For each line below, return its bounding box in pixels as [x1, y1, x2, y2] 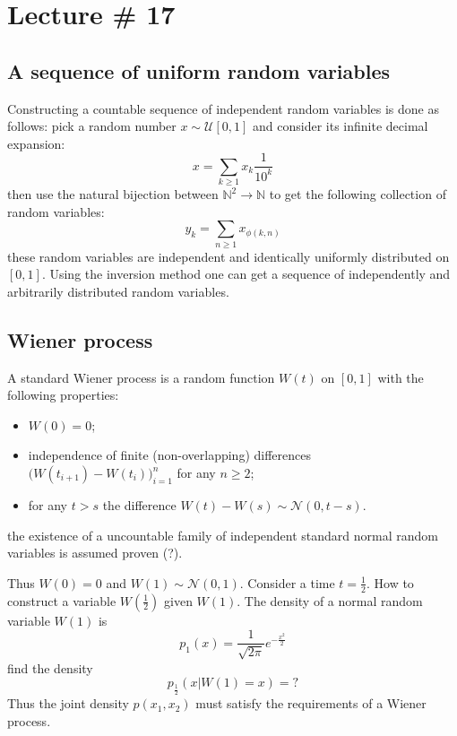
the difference [102, 496, 177, 515]
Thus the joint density [7, 694, 129, 713]
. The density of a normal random [237, 591, 423, 610]
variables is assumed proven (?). [7, 543, 183, 562]
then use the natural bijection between [7, 185, 219, 203]
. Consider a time [239, 573, 335, 592]
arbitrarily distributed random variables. [7, 281, 229, 300]
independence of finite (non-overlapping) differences [28, 446, 311, 464]
